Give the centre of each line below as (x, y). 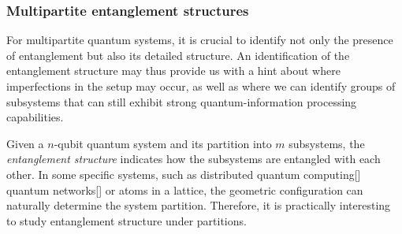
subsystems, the (327, 143)
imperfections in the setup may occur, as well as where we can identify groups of (201, 86)
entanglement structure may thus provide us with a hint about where (173, 71)
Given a (25, 143)
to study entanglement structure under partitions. (127, 220)
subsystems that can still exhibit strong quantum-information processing (182, 101)
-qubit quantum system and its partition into (163, 143)
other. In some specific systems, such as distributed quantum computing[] (184, 174)
